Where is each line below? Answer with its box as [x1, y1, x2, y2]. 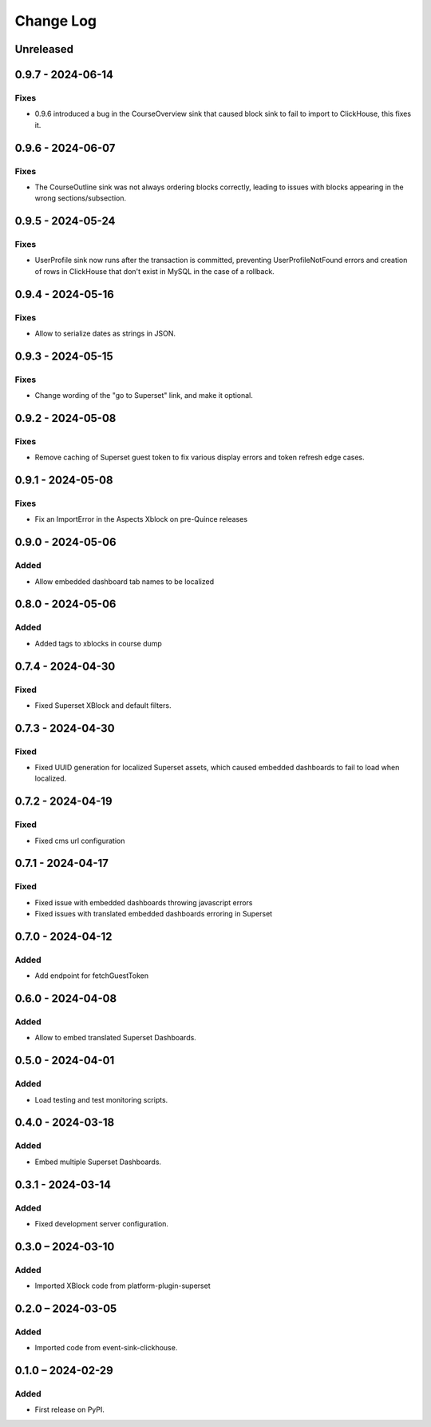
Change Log [14, 12, 97, 30]
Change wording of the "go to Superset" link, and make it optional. [34, 391, 253, 400]
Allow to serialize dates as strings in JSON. [34, 328, 176, 338]
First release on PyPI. [34, 1405, 105, 1414]
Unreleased [14, 42, 74, 56]
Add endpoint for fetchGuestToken [34, 971, 149, 980]
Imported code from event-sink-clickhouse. [34, 1343, 178, 1353]
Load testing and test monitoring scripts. [34, 1095, 168, 1104]
